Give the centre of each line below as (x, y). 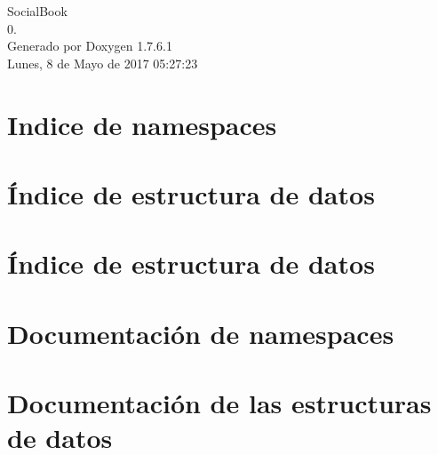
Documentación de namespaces (201, 333)
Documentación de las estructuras (219, 403)
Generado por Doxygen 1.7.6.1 (90, 46)
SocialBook (37, 11)
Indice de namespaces (142, 124)
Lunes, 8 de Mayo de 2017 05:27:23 (103, 63)
